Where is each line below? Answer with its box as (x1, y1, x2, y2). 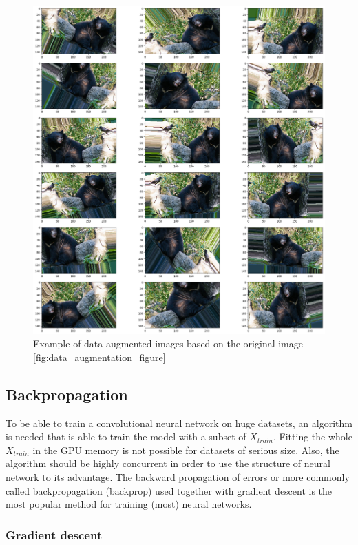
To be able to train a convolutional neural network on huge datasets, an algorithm (6, 415, 352, 430)
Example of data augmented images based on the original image (33, 336, 303, 351)
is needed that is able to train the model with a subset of (6, 429, 246, 444)
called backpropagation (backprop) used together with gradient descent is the (6, 483, 333, 497)
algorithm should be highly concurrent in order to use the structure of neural (6, 456, 330, 471)
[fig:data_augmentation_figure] (33, 349, 166, 364)
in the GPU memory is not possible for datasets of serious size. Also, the (32, 442, 339, 457)
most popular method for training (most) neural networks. (6, 497, 252, 511)
